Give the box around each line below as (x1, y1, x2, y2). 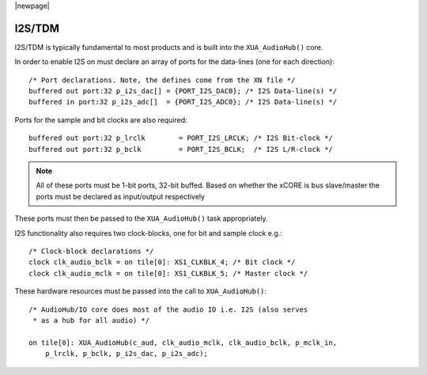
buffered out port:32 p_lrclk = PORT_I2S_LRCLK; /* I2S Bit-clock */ (28, 134, 334, 142)
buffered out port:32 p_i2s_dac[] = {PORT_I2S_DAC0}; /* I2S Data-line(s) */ (28, 87, 338, 96)
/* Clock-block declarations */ (28, 246, 154, 256)
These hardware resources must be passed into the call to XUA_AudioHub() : (14, 286, 267, 296)
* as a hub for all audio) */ (32, 316, 150, 324)
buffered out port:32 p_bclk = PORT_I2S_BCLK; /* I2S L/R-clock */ (28, 145, 334, 153)
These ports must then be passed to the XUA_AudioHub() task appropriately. (14, 214, 268, 223)
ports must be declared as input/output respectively (36, 191, 206, 201)
